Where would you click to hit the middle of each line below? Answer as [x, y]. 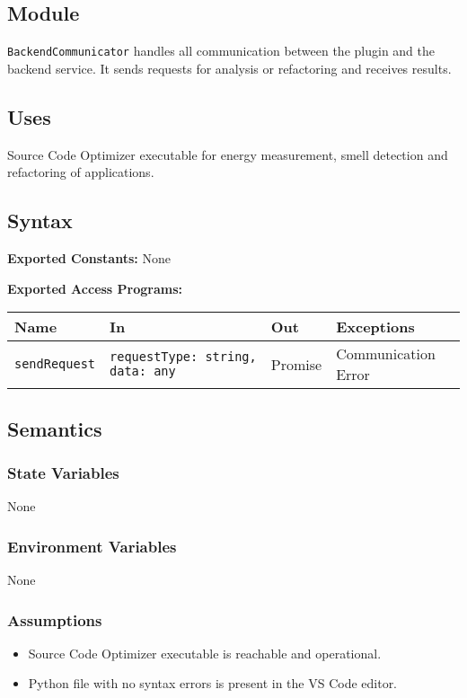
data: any [143, 371]
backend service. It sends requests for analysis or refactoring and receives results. [229, 68]
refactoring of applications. [81, 172]
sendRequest [55, 364]
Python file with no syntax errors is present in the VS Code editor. [213, 683]
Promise [296, 364]
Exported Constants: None [89, 258]
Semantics [55, 428]
